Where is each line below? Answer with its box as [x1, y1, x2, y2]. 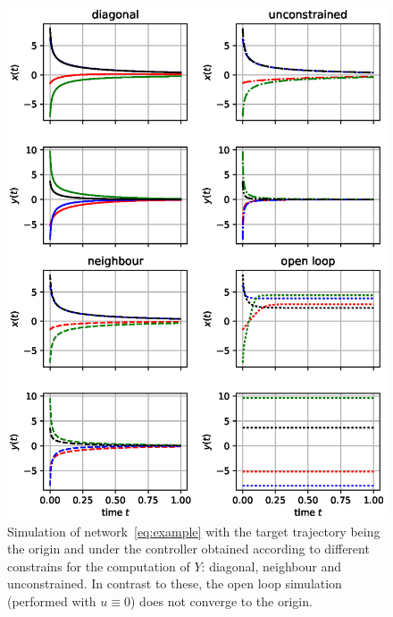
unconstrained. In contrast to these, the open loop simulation [7, 574, 342, 593]
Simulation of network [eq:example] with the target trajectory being [7, 521, 380, 540]
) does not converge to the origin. [130, 592, 313, 610]
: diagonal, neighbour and [201, 556, 342, 575]
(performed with [7, 592, 96, 610]
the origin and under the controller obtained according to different [7, 539, 370, 558]
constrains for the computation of [7, 556, 190, 575]
